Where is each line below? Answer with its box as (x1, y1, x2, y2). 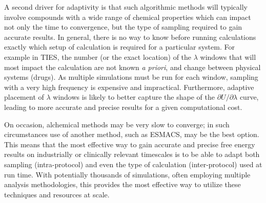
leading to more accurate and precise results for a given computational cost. (4, 101, 242, 112)
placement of (4, 92, 44, 102)
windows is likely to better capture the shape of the (53, 92, 215, 102)
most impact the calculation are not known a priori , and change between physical (4, 61, 261, 72)
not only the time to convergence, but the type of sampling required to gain (4, 21, 242, 32)
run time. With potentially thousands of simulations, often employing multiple (4, 169, 251, 179)
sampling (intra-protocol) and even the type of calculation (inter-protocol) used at (4, 159, 262, 169)
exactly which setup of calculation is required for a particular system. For (4, 41, 235, 52)
